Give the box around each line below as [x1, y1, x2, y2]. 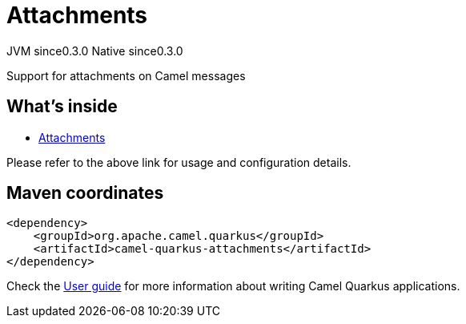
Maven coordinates [6, 183, 164, 204]
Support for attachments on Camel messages [6, 68, 246, 83]
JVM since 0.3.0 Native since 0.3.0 [6, 43, 183, 58]
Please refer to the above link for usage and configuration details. [6, 155, 352, 169]
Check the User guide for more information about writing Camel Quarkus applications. [6, 279, 460, 294]
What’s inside [6, 96, 118, 117]
